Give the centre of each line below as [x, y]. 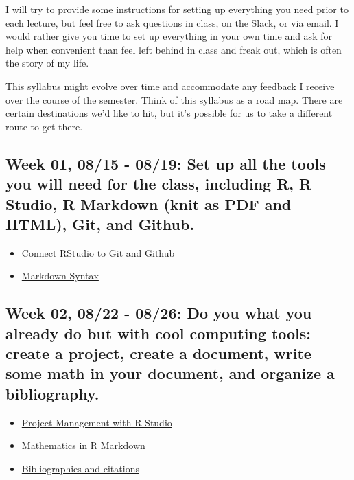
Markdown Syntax [60, 276]
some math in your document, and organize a [170, 373]
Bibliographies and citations [80, 468]
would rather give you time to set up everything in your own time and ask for [169, 36]
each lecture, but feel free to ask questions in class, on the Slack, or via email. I [172, 22]
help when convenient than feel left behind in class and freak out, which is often [174, 49]
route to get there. [44, 126]
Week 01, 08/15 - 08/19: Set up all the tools [166, 163]
